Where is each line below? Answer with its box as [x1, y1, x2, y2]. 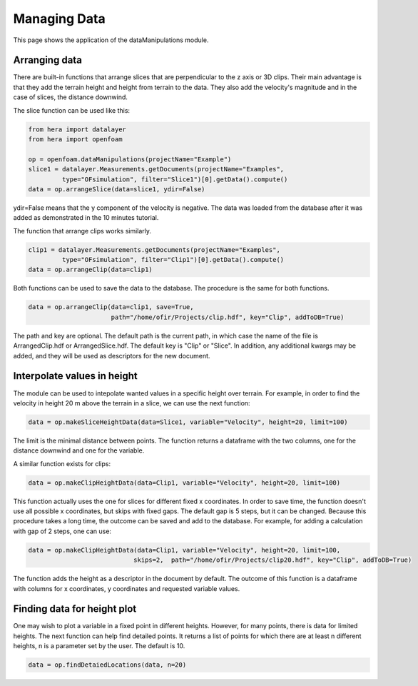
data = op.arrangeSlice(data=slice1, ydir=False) [28, 185, 205, 193]
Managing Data [13, 11, 106, 26]
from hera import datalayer [28, 125, 126, 133]
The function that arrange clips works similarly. [13, 226, 152, 235]
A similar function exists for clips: [13, 459, 111, 468]
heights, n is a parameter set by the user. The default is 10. [13, 642, 185, 650]
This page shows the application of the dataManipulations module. [13, 36, 209, 44]
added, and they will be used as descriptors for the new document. [13, 351, 210, 360]
